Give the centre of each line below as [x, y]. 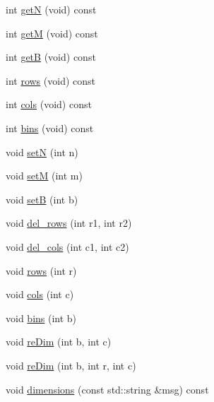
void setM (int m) [44, 176]
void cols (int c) [40, 294]
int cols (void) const [49, 104]
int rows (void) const [50, 80]
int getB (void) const [51, 57]
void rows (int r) [41, 270]
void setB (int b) [42, 199]
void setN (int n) [42, 152]
